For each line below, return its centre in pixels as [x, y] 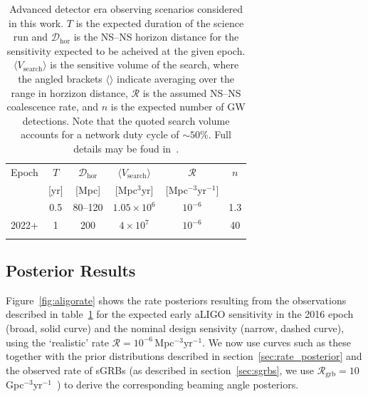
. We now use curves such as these [277, 342]
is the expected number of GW [178, 107]
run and [31, 37]
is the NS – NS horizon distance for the [156, 37]
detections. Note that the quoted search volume [126, 120]
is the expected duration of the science [160, 22]
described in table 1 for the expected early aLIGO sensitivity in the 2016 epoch [180, 314]
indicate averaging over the [176, 78]
